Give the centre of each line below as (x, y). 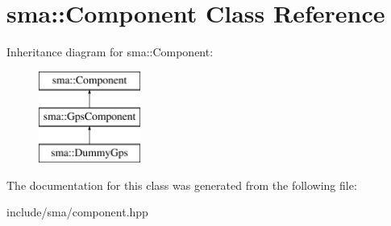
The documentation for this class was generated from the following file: (182, 185)
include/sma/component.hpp (77, 212)
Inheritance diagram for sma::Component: (110, 52)
